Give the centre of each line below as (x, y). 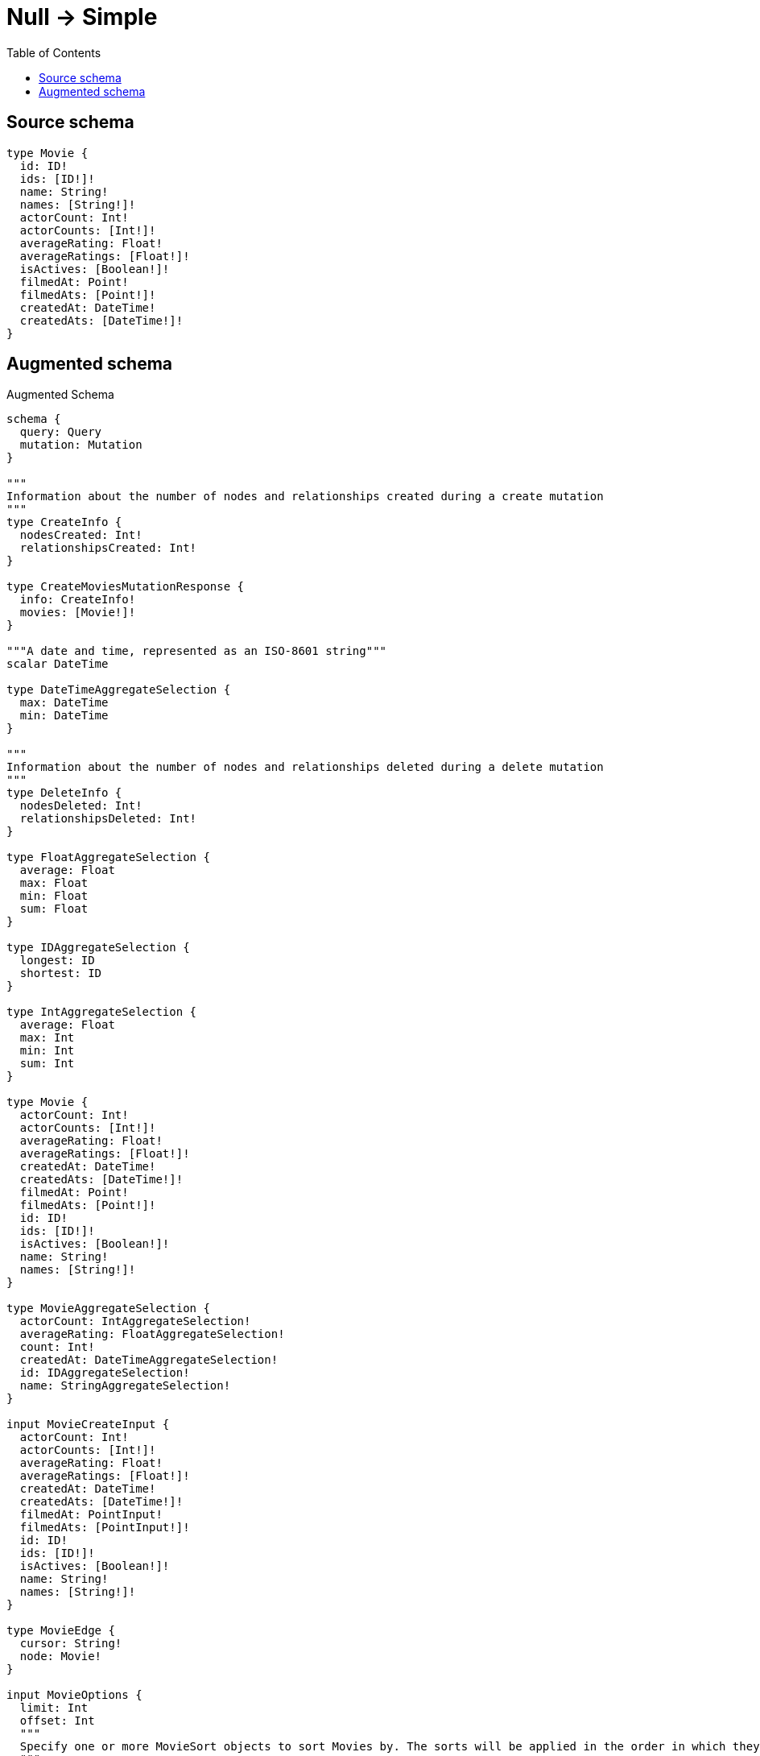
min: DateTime (64, 716)
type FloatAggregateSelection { (108, 857)
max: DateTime (64, 703)
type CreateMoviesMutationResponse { (126, 587)
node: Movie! (61, 1657)
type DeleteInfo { (64, 793)
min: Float (54, 896)
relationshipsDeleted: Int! (108, 819)
